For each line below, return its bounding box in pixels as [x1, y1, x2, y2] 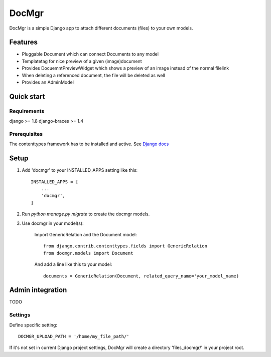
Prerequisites [9, 130, 43, 137]
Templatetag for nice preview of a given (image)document [22, 58, 143, 64]
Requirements [9, 108, 45, 115]
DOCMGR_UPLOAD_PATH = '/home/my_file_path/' [18, 333, 130, 339]
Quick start [9, 92, 45, 101]
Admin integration [9, 286, 67, 294]
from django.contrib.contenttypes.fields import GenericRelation [43, 243, 208, 249]
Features [9, 38, 38, 47]
